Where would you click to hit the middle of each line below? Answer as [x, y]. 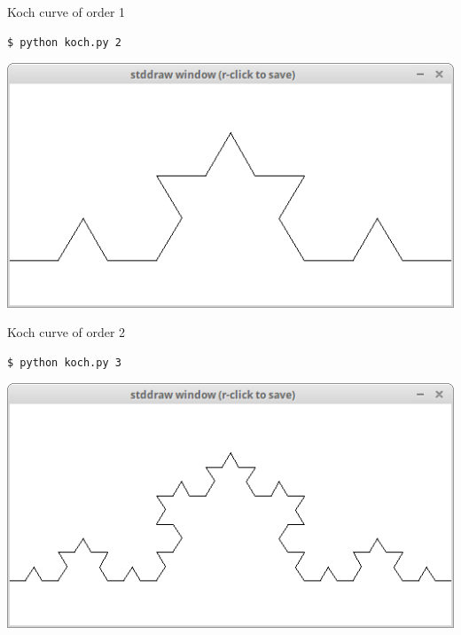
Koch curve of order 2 [66, 332]
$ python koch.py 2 [64, 42]
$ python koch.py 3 [64, 362]
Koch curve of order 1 [66, 12]
